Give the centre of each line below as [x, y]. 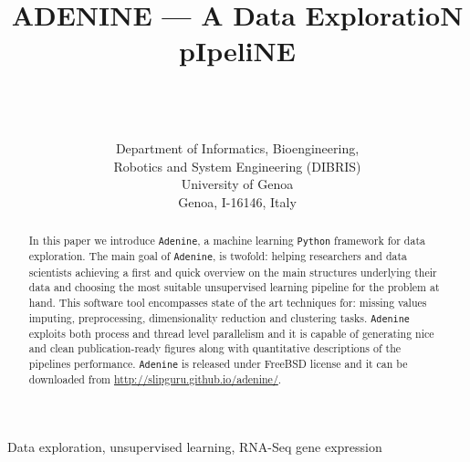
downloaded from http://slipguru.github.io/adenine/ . [155, 379]
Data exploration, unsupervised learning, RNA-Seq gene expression [195, 446]
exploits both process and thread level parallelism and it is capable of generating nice [231, 333]
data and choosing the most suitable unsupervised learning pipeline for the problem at [234, 287]
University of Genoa [237, 184]
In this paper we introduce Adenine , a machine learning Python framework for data [227, 241]
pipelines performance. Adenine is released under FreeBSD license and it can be [218, 363]
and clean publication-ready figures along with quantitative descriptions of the [215, 348]
